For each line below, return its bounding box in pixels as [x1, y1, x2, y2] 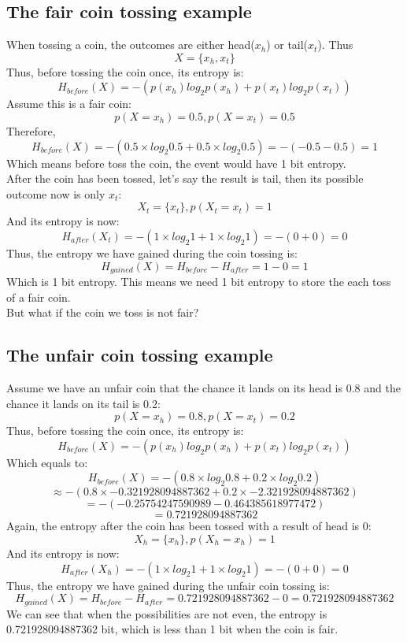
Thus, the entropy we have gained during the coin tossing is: [6, 244, 298, 261]
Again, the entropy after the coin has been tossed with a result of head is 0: [6, 518, 372, 534]
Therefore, [6, 122, 56, 139]
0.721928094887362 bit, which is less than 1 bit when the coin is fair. [6, 621, 339, 637]
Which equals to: [6, 454, 88, 470]
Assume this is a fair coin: [6, 95, 131, 112]
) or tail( [266, 36, 309, 53]
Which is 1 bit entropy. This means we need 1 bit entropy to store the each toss [6, 273, 391, 289]
